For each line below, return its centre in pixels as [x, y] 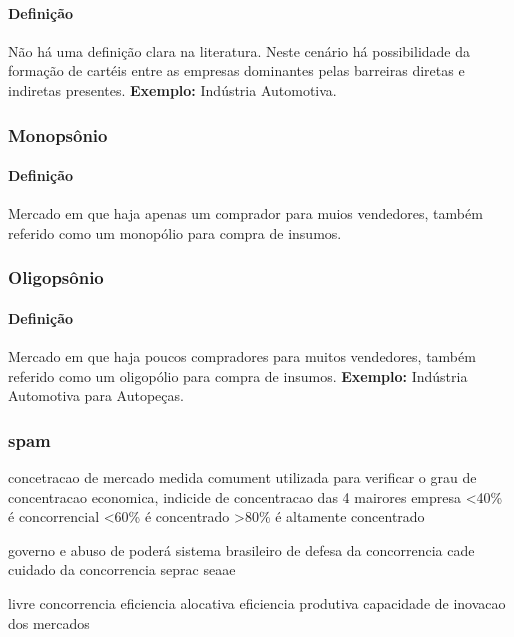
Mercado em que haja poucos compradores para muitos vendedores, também [242, 356]
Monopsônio [58, 134]
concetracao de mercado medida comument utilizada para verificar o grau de [242, 477]
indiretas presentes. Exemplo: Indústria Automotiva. [172, 89]
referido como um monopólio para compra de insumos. [175, 232]
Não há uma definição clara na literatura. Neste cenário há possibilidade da [239, 50]
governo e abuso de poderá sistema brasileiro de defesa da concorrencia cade [241, 549]
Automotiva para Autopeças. [96, 395]
